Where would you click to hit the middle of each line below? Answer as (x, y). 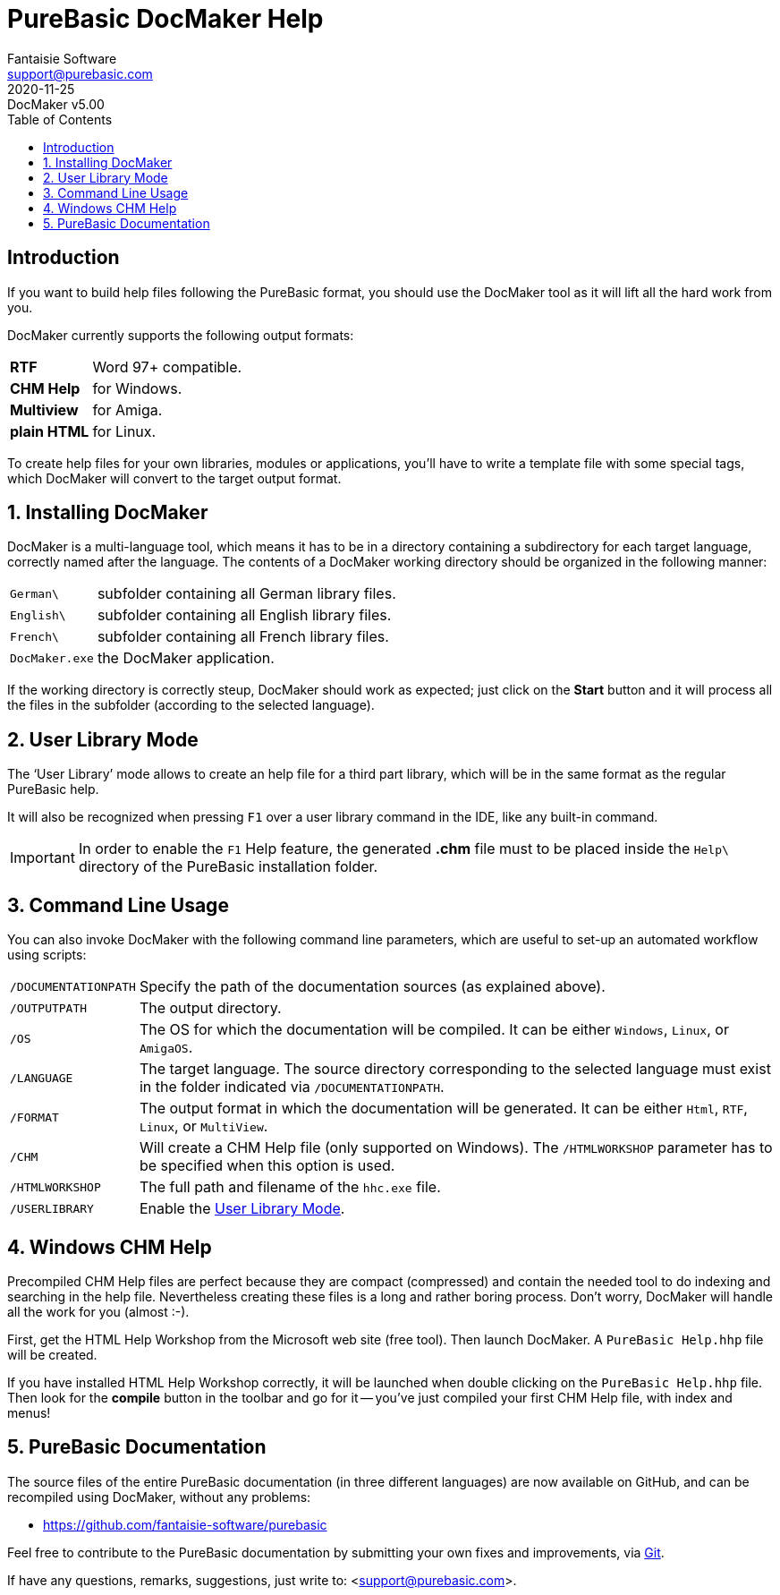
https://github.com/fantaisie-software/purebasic (185, 1524)
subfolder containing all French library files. (243, 637)
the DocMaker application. (186, 658)
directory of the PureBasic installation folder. (228, 867)
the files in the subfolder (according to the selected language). (191, 705)
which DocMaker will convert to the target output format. (174, 478)
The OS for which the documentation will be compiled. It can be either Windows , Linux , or (434, 1030)
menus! (29, 1412)
